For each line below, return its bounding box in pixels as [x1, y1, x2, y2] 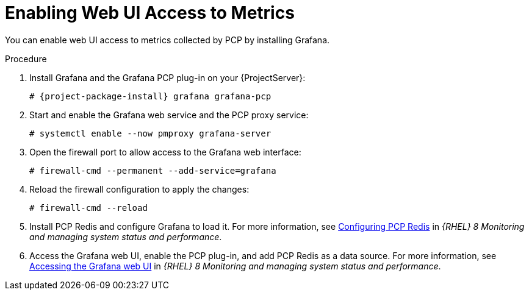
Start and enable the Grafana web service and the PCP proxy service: [29, 109, 309, 120]
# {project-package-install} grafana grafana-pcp [29, 91, 272, 101]
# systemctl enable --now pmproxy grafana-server [29, 128, 272, 138]
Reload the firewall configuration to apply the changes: [29, 183, 250, 194]
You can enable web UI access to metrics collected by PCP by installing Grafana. [5, 34, 330, 45]
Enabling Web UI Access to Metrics [5, 2, 295, 23]
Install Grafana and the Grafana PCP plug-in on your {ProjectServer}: [29, 72, 306, 83]
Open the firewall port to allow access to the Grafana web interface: [29, 146, 301, 157]
